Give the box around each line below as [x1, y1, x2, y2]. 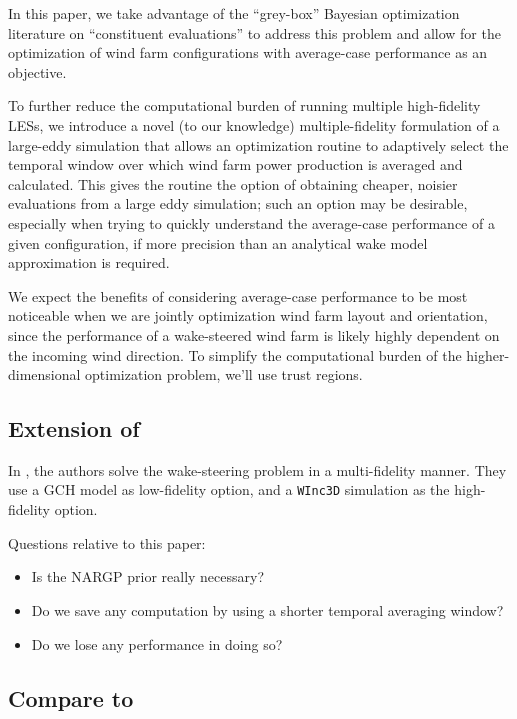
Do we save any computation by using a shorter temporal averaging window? [31, 599, 504, 620]
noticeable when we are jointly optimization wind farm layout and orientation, [8, 305, 488, 326]
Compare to [8, 682, 134, 713]
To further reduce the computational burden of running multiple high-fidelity [8, 95, 481, 116]
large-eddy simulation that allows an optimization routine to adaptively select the [8, 134, 509, 155]
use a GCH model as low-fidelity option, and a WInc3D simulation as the [8, 479, 450, 500]
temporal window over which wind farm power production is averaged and [8, 154, 463, 175]
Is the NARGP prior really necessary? [31, 566, 265, 587]
